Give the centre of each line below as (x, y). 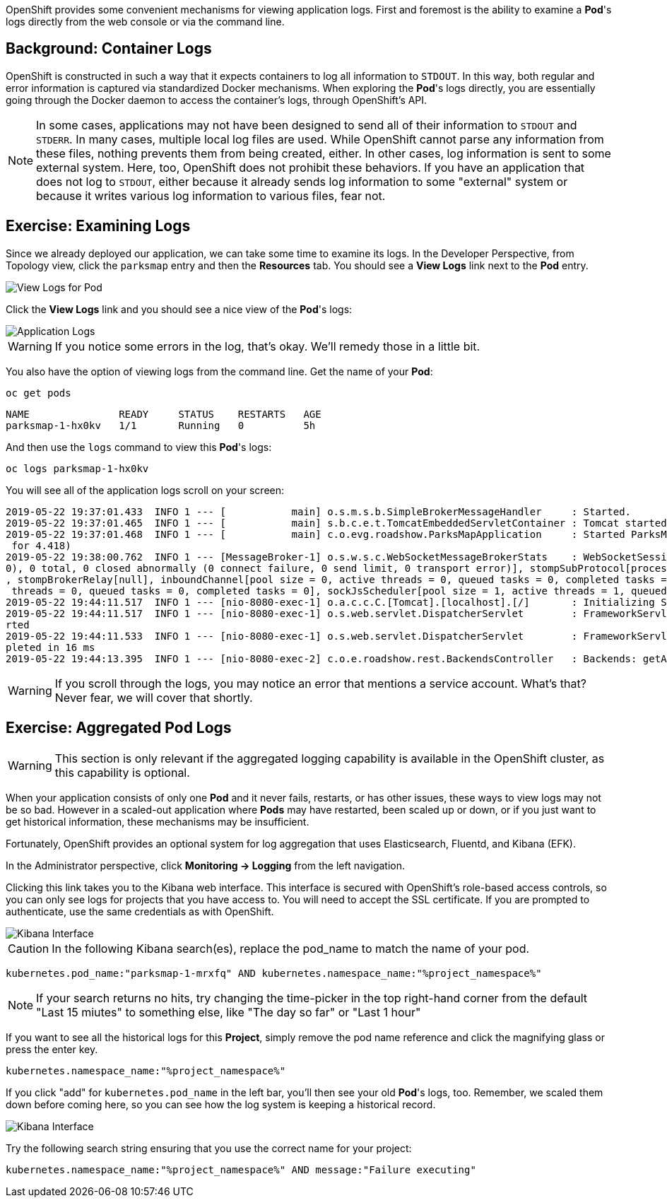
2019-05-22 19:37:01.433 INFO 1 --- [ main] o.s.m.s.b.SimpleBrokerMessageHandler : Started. (319, 511)
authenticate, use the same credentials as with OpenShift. (140, 911)
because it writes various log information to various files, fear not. (211, 195)
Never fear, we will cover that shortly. (154, 697)
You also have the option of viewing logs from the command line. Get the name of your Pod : (219, 371)
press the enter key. (52, 1049)
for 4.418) (41, 545)
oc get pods (39, 393)
